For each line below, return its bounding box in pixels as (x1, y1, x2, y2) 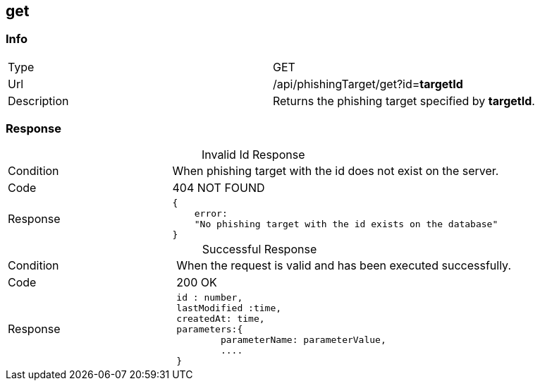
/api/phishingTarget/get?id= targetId (272, 76, 463, 91)
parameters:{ (176, 323, 243, 334)
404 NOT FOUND (172, 180, 265, 195)
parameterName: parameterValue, (220, 334, 386, 345)
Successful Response (202, 241, 317, 256)
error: (194, 207, 228, 219)
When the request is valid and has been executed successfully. (176, 258, 511, 272)
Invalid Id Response (201, 147, 305, 162)
